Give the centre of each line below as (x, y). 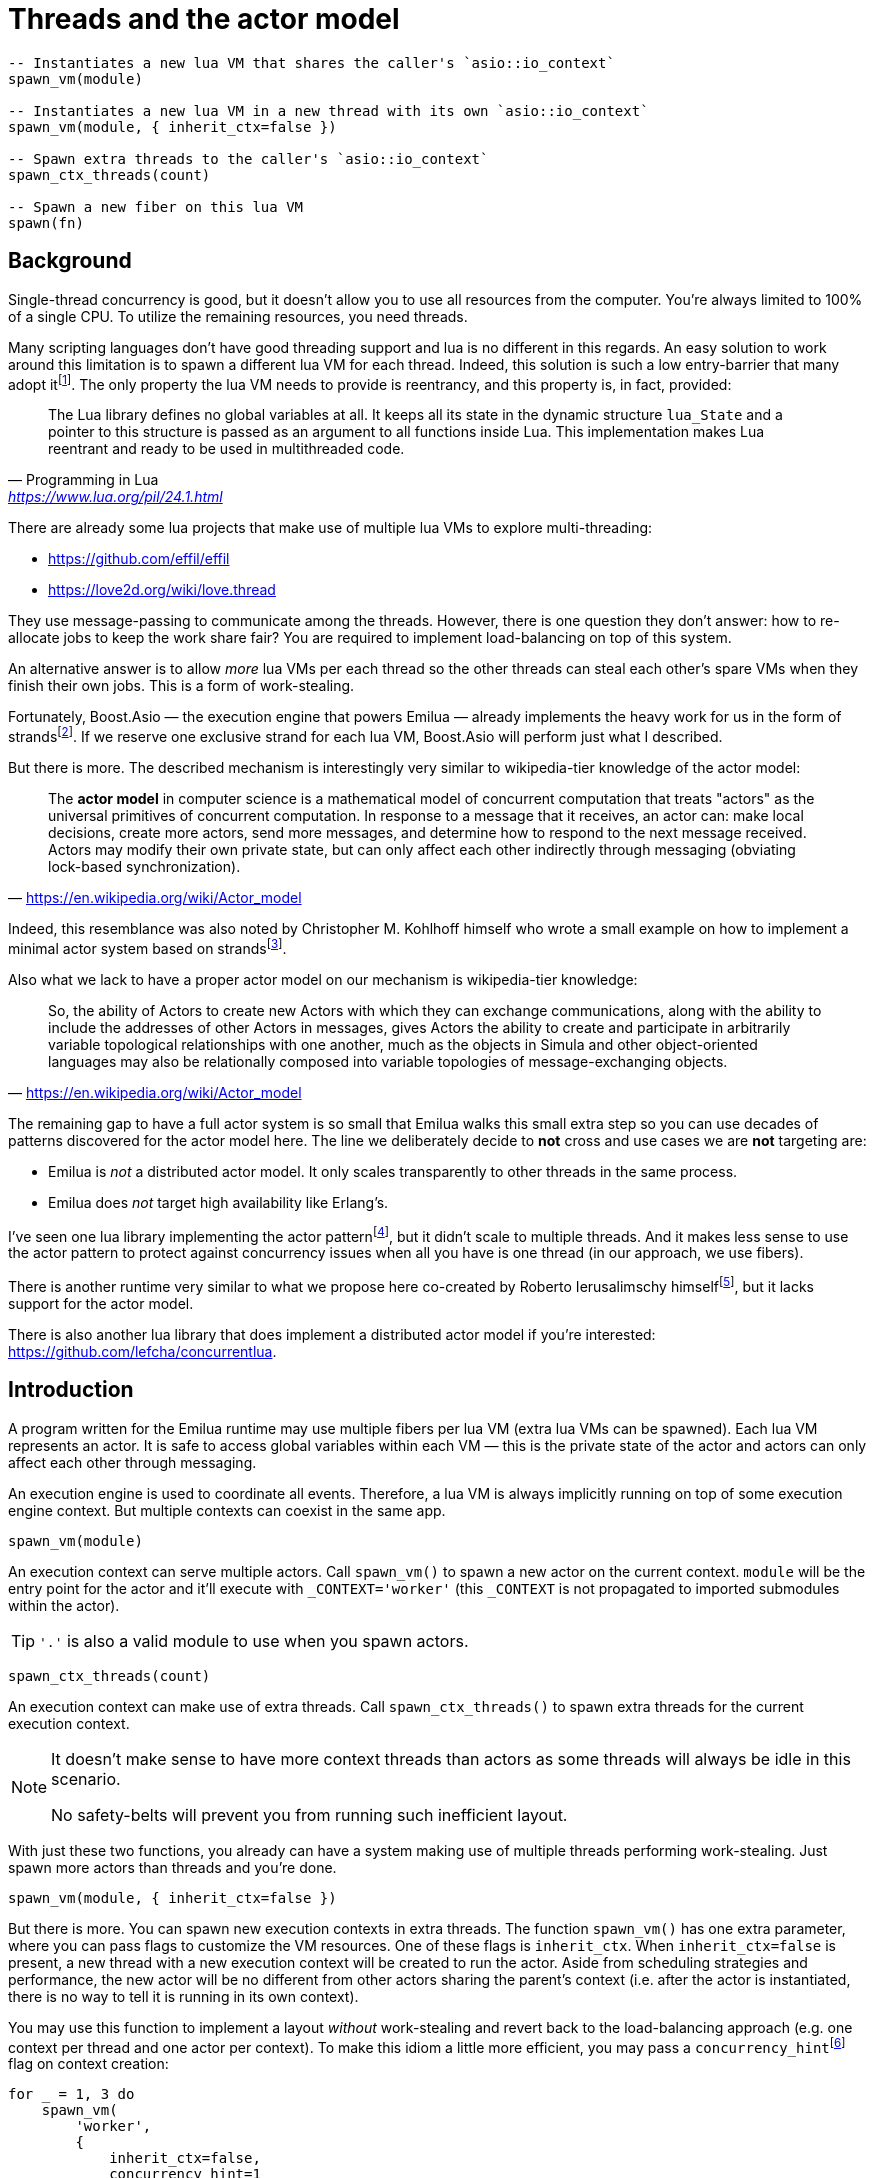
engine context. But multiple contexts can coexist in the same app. (227, 1510)
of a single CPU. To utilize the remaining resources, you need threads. (238, 316)
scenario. (86, 1778)
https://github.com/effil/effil (139, 559)
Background (70, 261)
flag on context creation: (88, 2064)
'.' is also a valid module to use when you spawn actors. (254, 1640)
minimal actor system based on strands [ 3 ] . (147, 946)
